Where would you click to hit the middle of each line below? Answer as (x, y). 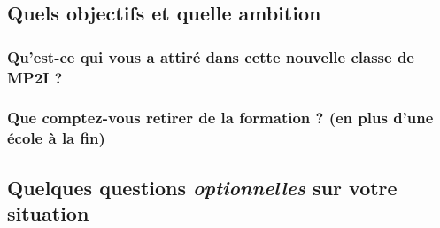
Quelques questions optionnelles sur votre (202, 187)
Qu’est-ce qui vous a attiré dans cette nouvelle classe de (211, 56)
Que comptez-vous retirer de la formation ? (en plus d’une (220, 118)
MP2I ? (35, 77)
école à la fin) (56, 138)
